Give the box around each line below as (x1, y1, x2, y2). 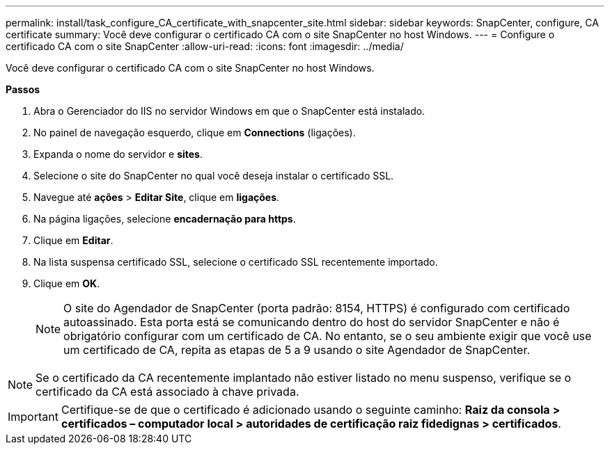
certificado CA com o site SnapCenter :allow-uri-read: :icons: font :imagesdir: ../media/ (6, 40, 404, 52)
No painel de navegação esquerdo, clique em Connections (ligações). (33, 127, 356, 138)
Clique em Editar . (33, 234, 114, 246)
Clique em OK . (33, 278, 100, 289)
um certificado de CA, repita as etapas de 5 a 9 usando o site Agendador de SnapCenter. (63, 343, 531, 357)
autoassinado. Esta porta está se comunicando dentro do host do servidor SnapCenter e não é (63, 315, 560, 329)
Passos (6, 83, 40, 95)
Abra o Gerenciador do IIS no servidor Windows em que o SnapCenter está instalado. (33, 105, 425, 117)
